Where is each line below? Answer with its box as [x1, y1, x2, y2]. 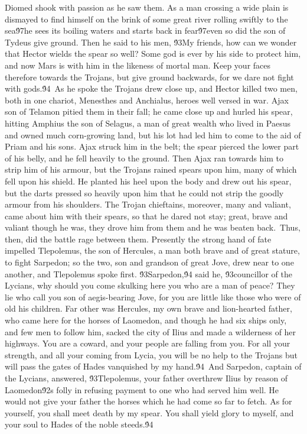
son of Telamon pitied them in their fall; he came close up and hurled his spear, [5, 105, 293, 118]
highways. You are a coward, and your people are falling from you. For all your [5, 337, 290, 349]
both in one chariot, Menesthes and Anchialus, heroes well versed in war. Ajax [5, 93, 289, 106]
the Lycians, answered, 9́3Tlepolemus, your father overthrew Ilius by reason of [5, 372, 288, 384]
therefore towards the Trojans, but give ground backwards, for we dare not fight [5, 70, 294, 83]
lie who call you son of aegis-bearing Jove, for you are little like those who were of [5, 290, 301, 303]
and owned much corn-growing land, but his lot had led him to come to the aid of [5, 128, 301, 141]
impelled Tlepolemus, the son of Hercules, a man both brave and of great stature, [5, 244, 300, 257]
